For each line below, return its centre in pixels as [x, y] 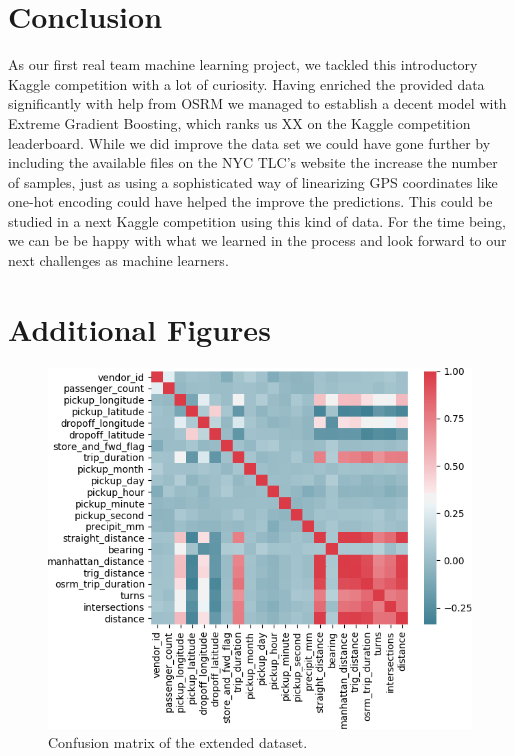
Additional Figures [139, 328]
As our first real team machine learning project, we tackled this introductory [243, 64]
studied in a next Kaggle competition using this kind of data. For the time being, [257, 220]
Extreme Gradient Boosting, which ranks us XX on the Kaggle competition [239, 122]
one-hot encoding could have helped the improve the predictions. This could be [250, 201]
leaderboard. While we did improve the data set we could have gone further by [249, 142]
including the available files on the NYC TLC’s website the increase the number [253, 162]
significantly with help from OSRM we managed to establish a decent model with [257, 103]
